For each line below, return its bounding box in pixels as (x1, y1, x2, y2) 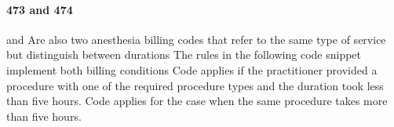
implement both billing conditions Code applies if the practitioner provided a (6, 61, 378, 78)
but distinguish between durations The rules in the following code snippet (6, 46, 362, 63)
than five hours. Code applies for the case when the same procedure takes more (6, 93, 388, 109)
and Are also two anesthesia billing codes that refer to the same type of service (6, 31, 386, 47)
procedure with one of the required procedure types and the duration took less (6, 77, 384, 93)
